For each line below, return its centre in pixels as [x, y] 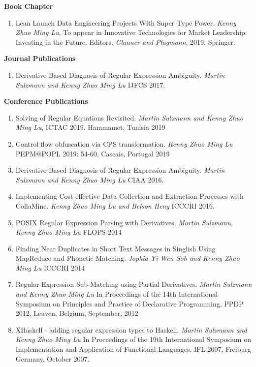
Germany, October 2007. [52, 358]
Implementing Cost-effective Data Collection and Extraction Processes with [129, 196]
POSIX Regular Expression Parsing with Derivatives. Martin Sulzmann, [124, 222]
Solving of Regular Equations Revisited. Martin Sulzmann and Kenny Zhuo [129, 117]
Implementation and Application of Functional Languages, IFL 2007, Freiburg [133, 349]
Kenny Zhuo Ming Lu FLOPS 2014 [69, 232]
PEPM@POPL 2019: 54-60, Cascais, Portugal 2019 [93, 153]
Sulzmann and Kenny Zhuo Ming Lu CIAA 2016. [90, 179]
